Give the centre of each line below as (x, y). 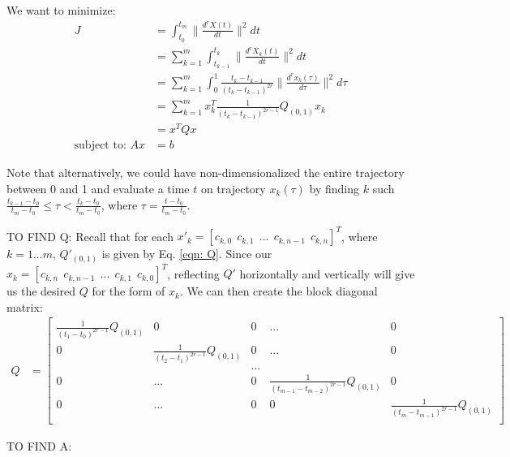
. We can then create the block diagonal (279, 291)
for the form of (129, 291)
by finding (334, 188)
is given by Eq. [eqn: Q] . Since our (187, 254)
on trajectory (233, 188)
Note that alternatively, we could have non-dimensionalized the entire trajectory (206, 172)
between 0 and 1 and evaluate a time (98, 188)
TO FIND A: (39, 446)
